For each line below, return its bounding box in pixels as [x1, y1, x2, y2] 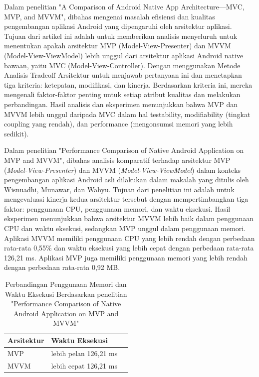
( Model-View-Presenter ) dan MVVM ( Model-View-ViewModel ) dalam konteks [4, 164, 241, 175]
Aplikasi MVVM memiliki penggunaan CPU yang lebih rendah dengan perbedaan [4, 233, 255, 243]
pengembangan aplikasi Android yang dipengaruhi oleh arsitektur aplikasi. [4, 21, 232, 31]
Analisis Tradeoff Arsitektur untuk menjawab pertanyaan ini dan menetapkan [4, 70, 242, 80]
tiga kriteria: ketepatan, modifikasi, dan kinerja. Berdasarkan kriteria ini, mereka [4, 79, 253, 90]
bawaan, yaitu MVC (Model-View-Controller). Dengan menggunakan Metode [4, 60, 241, 70]
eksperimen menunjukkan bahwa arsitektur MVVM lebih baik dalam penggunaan [4, 213, 254, 224]
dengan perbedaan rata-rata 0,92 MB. [4, 262, 120, 272]
